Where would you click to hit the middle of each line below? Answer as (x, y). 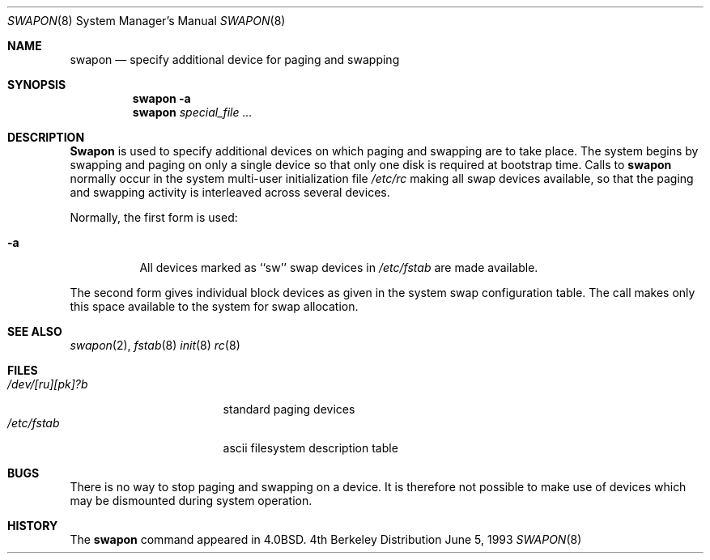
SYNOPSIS (37, 85)
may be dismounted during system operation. (191, 501)
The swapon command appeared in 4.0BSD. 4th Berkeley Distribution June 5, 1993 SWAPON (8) (326, 539)
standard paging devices (289, 409)
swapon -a (162, 98)
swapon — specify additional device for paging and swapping (235, 59)
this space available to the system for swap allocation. (214, 306)
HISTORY (33, 526)
